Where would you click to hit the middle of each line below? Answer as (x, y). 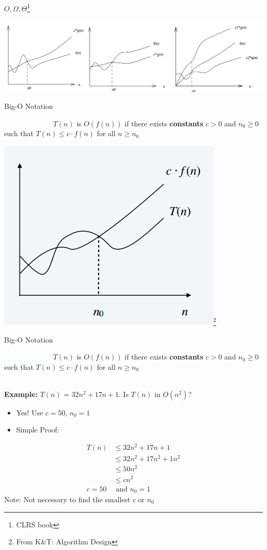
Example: (21, 394)
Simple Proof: (38, 430)
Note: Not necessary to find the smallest (67, 499)
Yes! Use (30, 412)
